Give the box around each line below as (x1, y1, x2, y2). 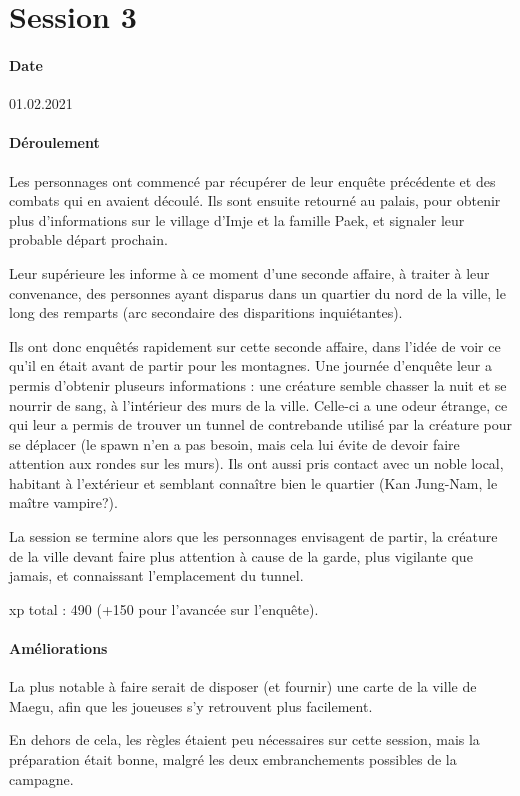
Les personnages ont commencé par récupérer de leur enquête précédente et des (9, 170, 496, 191)
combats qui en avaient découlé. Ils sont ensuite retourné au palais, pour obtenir (9, 190, 501, 211)
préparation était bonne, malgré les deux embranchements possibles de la (9, 749, 457, 770)
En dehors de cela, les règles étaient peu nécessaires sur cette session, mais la (9, 729, 480, 750)
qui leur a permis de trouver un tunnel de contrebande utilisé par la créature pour (9, 414, 512, 435)
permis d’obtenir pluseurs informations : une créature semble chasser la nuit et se (9, 374, 507, 395)
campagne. (9, 768, 74, 789)
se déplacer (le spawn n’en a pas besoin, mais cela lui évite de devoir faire (9, 433, 460, 454)
